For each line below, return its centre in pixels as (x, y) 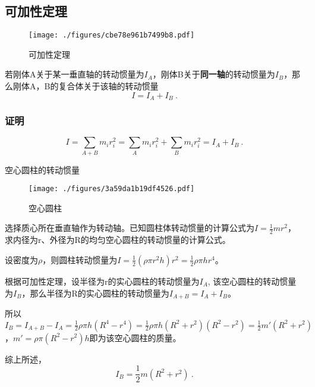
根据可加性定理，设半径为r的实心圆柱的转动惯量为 (102, 281)
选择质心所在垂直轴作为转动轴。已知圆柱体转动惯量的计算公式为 (130, 228)
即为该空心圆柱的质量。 (135, 337)
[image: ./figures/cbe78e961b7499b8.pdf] (112, 35)
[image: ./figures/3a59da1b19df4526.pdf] (112, 189)
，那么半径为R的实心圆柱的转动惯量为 (95, 293)
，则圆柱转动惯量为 (80, 259)
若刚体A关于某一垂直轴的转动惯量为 (75, 74)
